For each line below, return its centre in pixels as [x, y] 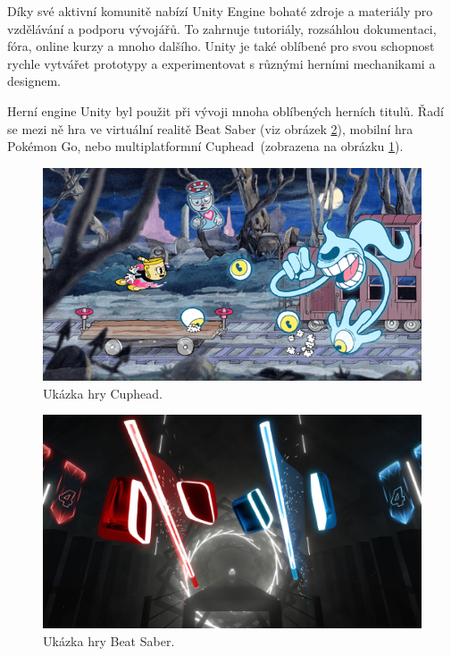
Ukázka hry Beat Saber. [109, 640]
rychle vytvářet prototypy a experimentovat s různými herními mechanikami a [221, 63]
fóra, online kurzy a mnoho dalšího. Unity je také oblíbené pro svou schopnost [221, 46]
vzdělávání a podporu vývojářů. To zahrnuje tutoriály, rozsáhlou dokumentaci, [222, 28]
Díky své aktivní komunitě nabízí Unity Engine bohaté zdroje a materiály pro [220, 11]
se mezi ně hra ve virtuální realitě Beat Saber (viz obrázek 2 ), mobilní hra [210, 128]
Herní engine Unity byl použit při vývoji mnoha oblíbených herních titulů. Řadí [225, 110]
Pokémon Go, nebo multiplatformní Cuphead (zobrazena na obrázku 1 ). [205, 146]
